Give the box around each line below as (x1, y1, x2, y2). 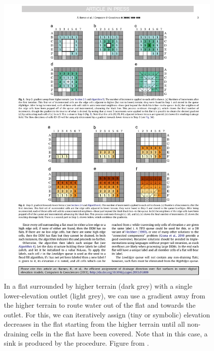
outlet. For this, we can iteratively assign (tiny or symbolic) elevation (4, 309, 210, 319)
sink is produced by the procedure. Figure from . (4, 338, 149, 348)
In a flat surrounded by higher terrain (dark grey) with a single (4, 280, 193, 291)
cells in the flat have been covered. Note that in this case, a (31, 328, 208, 338)
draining (4, 328, 29, 338)
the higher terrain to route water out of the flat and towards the (4, 300, 196, 310)
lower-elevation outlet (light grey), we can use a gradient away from (4, 290, 205, 300)
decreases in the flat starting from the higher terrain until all (4, 319, 185, 329)
